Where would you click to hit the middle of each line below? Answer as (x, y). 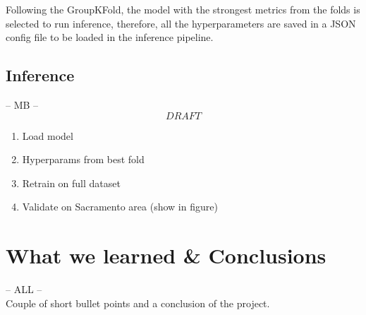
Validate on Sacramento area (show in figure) (120, 207)
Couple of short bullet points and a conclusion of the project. (138, 303)
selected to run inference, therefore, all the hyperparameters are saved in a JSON (181, 23)
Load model (48, 135)
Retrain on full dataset (71, 183)
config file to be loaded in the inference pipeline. (110, 37)
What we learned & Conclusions (166, 255)
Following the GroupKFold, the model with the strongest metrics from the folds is (183, 9)
